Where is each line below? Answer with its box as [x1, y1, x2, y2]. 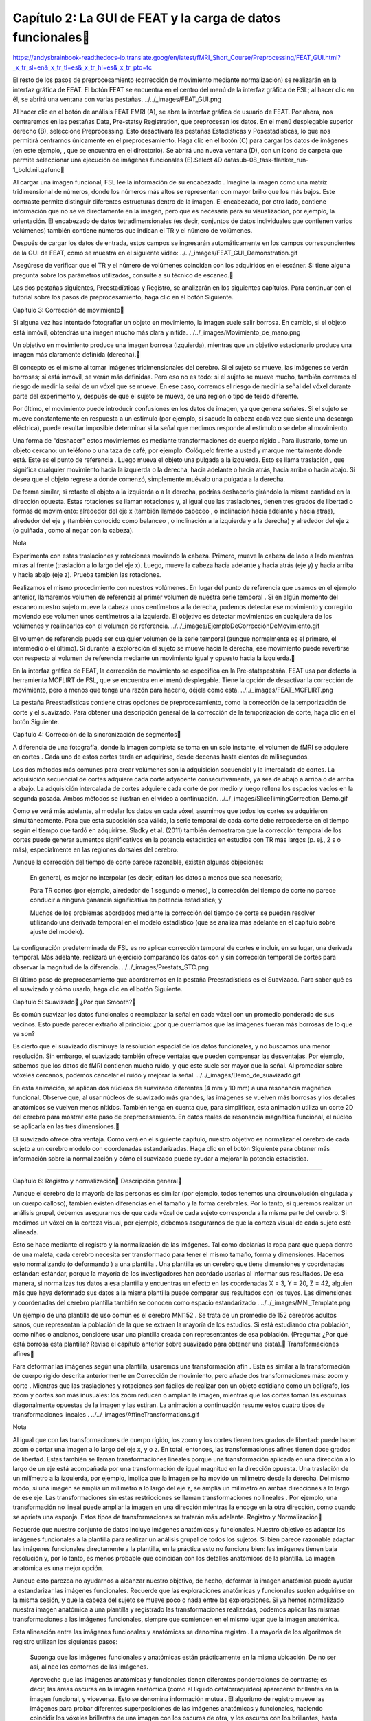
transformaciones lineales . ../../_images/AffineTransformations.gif [12, 1410, 199, 1418]
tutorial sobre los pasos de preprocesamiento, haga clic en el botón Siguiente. [12, 293, 234, 302]
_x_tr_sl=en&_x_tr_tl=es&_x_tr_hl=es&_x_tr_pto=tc [12, 63, 153, 72]
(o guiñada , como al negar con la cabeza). [12, 526, 134, 534]
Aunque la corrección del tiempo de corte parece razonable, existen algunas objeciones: [12, 858, 264, 867]
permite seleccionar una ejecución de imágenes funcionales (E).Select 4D [12, 156, 223, 165]
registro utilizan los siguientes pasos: [12, 1637, 118, 1645]
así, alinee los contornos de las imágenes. [30, 1662, 149, 1671]
